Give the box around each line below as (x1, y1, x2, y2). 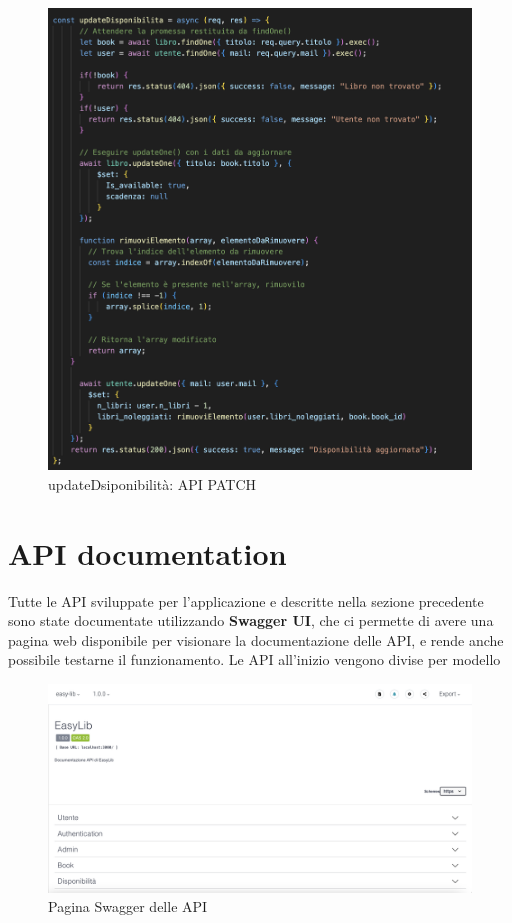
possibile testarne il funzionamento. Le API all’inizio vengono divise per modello (8, 649, 501, 670)
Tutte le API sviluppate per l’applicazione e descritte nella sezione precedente (8, 590, 484, 611)
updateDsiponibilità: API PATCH (48, 473, 256, 494)
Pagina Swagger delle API (48, 896, 208, 917)
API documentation (8, 532, 287, 573)
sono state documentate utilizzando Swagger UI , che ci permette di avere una (8, 610, 494, 631)
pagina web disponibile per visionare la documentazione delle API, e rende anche (8, 629, 504, 650)
